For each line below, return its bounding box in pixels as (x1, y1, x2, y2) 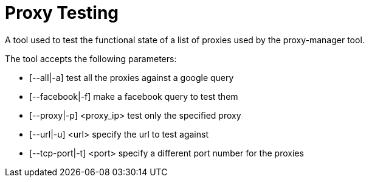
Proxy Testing (5, 2, 119, 23)
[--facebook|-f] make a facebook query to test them (29, 91, 238, 102)
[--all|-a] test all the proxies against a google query (29, 72, 234, 83)
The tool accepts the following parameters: (5, 53, 177, 64)
